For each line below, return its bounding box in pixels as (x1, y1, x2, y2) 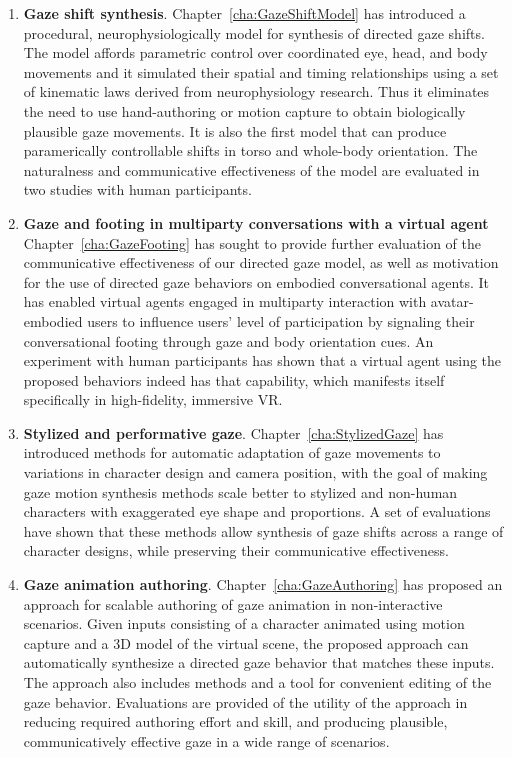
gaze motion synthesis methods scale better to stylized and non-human (23, 481, 458, 502)
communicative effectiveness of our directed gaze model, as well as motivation (23, 252, 499, 273)
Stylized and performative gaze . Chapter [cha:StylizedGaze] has (23, 422, 444, 443)
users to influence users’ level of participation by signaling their (87, 310, 475, 331)
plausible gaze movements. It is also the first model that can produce (23, 120, 447, 141)
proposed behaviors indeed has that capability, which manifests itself (23, 369, 445, 390)
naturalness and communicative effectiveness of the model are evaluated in (23, 159, 480, 180)
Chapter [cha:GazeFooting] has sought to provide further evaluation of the (23, 232, 482, 253)
